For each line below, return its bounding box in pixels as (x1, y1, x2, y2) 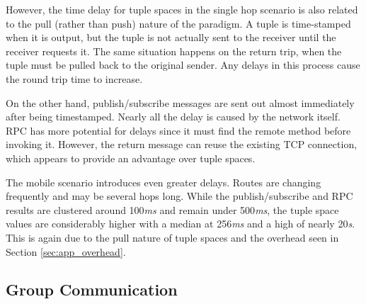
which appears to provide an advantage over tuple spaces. (6, 150, 256, 165)
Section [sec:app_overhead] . (6, 244, 126, 259)
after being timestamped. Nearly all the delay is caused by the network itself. (6, 109, 341, 124)
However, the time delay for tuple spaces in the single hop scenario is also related (6, 2, 358, 16)
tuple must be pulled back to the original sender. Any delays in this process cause (6, 57, 360, 72)
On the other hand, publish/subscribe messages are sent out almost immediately (6, 95, 355, 110)
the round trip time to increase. (6, 71, 143, 86)
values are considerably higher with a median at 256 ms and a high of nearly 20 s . (6, 216, 355, 231)
